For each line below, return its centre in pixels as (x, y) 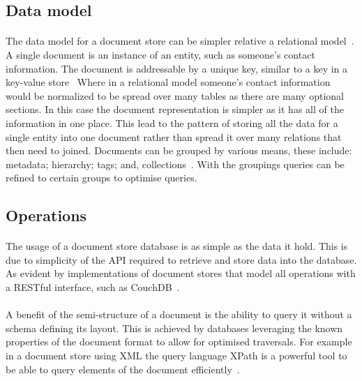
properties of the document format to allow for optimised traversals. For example (179, 342)
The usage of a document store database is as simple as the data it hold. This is (177, 246)
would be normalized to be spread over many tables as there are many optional (175, 95)
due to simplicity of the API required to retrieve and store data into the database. (181, 259)
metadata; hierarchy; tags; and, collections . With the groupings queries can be (175, 164)
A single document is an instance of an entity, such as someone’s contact (160, 54)
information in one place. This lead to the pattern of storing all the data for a (172, 122)
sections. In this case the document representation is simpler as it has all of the (175, 109)
